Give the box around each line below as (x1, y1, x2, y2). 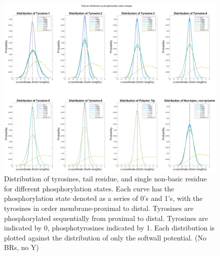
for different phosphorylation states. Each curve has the (4, 183, 174, 193)
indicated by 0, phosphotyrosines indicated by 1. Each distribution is (4, 222, 215, 233)
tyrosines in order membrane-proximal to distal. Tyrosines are (4, 202, 194, 213)
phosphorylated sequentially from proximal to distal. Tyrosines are (4, 212, 208, 223)
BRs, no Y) (4, 242, 39, 252)
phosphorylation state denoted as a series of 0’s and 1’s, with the (4, 193, 203, 203)
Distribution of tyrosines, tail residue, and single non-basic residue (4, 173, 207, 184)
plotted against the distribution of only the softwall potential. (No (4, 232, 206, 242)
